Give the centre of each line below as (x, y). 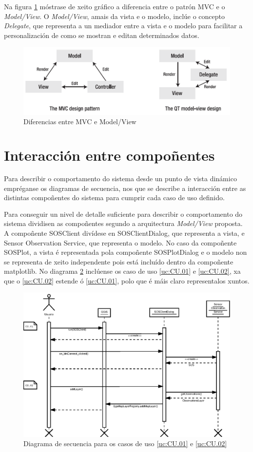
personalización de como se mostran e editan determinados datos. (102, 35)
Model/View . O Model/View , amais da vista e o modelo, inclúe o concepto (115, 16)
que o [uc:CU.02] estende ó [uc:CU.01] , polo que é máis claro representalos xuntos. (127, 280)
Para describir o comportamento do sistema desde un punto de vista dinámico (120, 178)
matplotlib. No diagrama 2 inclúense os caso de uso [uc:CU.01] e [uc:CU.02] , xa (122, 271)
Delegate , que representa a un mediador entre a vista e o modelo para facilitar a (123, 26)
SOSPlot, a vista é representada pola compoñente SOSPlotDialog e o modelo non (126, 252)
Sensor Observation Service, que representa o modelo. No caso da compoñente (120, 242)
